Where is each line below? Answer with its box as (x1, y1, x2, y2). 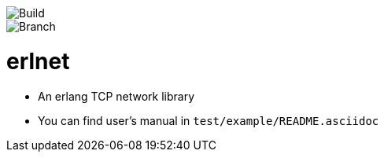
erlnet (6, 47, 70, 75)
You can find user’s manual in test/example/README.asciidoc (38, 113, 379, 127)
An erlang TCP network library (38, 89, 195, 103)
